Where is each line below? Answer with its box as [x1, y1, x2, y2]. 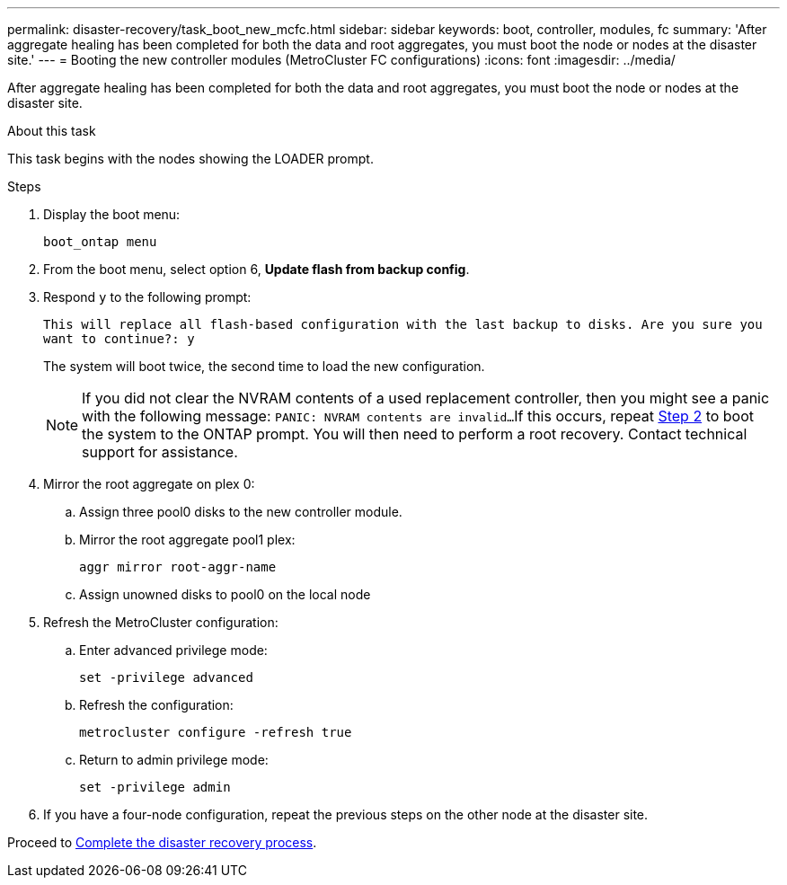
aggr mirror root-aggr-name [79, 560, 277, 574]
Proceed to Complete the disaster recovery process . [7, 835, 317, 850]
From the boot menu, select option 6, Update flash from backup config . [43, 261, 470, 277]
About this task [7, 123, 96, 138]
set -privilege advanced [79, 670, 253, 685]
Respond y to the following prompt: [43, 289, 252, 305]
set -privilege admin [79, 780, 231, 794]
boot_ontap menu [43, 235, 157, 249]
